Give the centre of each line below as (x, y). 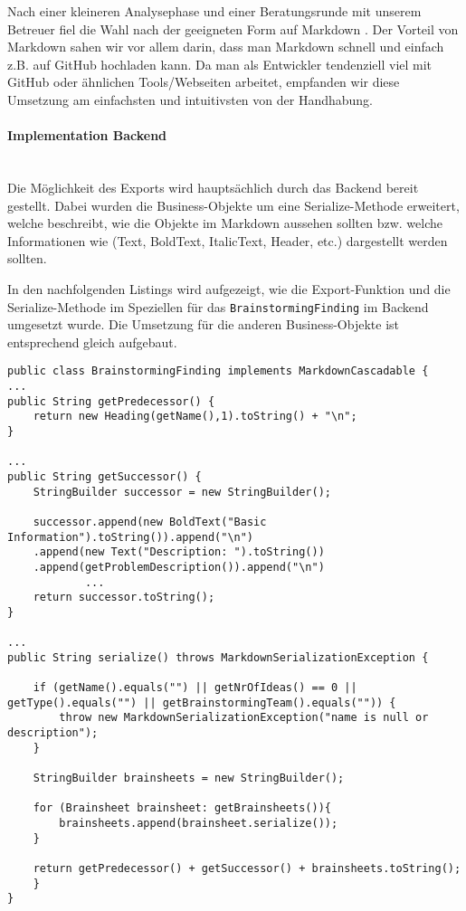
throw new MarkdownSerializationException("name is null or (244, 718)
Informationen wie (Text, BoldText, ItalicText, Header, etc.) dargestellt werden (228, 240)
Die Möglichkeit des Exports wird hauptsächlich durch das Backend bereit (213, 187)
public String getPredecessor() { (111, 401)
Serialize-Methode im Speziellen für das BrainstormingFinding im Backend (218, 306)
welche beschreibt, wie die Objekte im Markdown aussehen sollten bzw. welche (225, 223)
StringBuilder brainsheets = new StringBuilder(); (189, 778)
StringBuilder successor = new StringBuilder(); (182, 492)
